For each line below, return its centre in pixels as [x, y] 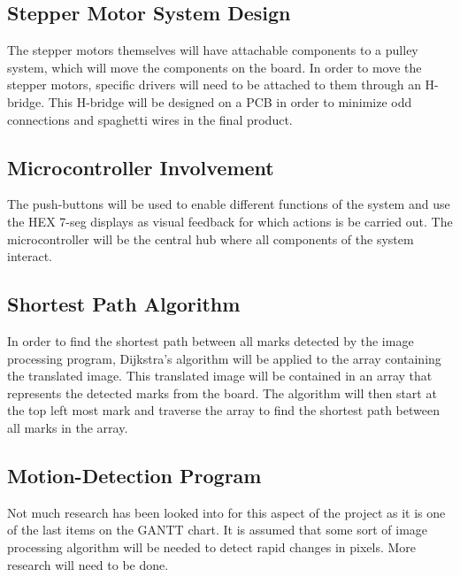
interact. [30, 256]
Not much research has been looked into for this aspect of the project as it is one [226, 512]
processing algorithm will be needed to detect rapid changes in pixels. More [212, 546]
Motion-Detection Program [134, 475]
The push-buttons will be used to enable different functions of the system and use [229, 204]
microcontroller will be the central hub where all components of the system [211, 238]
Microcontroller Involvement [141, 167]
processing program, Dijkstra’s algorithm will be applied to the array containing [224, 358]
